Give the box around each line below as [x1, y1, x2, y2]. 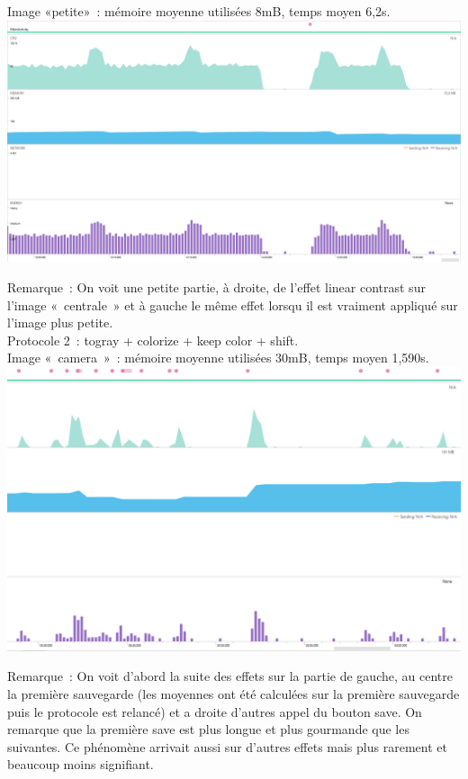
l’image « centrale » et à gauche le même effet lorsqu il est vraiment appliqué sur [7, 295, 458, 314]
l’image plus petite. [7, 313, 113, 332]
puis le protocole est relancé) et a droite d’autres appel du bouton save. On [7, 702, 422, 721]
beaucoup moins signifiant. [7, 755, 154, 774]
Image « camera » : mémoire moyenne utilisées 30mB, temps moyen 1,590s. [7, 348, 429, 367]
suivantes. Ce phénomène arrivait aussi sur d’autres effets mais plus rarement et [7, 737, 447, 756]
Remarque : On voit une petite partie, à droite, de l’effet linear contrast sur [7, 277, 426, 296]
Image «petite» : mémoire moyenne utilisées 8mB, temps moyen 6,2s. [7, 2, 391, 20]
